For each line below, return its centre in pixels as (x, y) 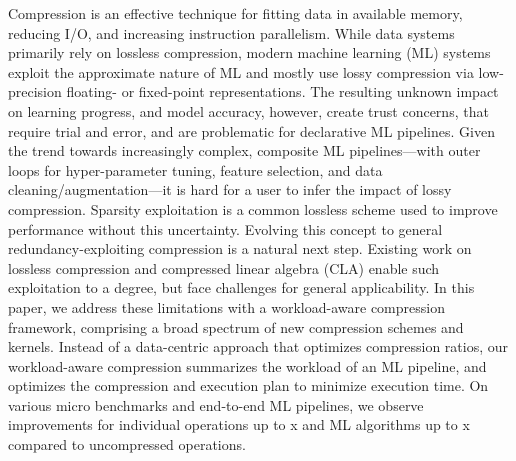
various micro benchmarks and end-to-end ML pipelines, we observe (216, 404)
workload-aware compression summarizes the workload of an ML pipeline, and (247, 365)
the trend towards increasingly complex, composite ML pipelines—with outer (244, 150)
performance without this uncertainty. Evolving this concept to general (225, 228)
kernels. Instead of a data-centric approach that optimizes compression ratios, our (258, 346)
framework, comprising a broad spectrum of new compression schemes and (236, 326)
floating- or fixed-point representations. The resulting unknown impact (282, 91)
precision (35, 91)
